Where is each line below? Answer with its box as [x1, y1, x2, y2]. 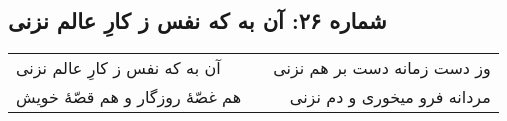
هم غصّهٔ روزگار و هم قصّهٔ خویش [16, 85, 242, 109]
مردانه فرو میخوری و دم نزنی [289, 85, 491, 109]
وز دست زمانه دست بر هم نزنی [273, 56, 491, 80]
